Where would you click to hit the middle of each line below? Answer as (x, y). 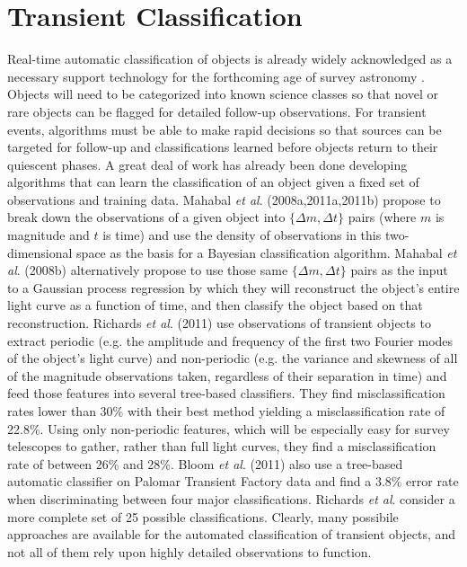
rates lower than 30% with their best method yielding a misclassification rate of (226, 411)
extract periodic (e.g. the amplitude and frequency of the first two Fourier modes (230, 340)
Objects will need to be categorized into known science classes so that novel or (223, 94)
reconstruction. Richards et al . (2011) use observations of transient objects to (219, 323)
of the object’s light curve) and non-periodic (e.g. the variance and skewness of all (233, 358)
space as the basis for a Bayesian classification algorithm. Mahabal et (267, 252)
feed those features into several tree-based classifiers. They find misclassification (226, 393)
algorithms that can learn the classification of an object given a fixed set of (213, 182)
